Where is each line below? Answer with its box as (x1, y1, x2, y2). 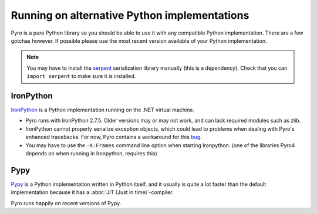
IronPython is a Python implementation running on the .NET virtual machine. (11, 106, 195, 114)
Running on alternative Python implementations (11, 9, 249, 22)
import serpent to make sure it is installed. (26, 73, 136, 80)
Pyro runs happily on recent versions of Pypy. (11, 199, 122, 206)
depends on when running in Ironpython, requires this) (25, 150, 158, 157)
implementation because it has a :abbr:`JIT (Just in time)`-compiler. (11, 189, 174, 196)
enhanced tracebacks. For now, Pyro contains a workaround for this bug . (25, 134, 202, 141)
